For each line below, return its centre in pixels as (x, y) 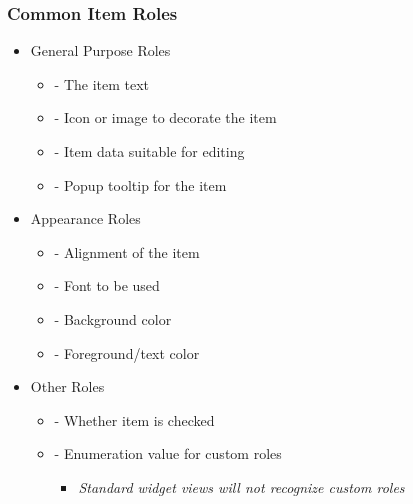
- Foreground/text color (127, 352)
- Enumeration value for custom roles (168, 453)
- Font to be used (107, 285)
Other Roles (67, 386)
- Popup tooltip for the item (140, 184)
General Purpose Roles (100, 50)
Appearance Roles (85, 218)
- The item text (102, 83)
